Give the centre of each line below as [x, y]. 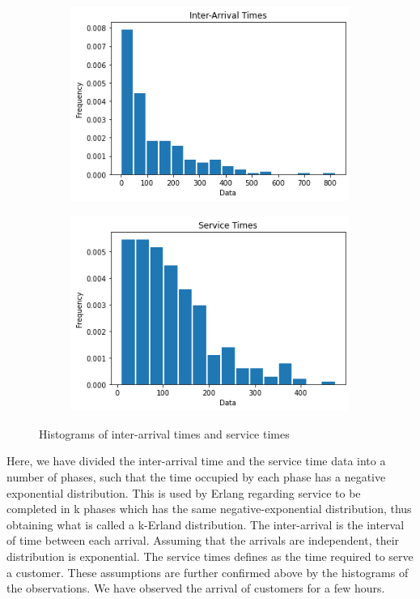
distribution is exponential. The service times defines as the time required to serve [210, 556]
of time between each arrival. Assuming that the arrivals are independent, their [203, 540]
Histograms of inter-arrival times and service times [164, 433]
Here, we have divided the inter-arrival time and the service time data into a [196, 461]
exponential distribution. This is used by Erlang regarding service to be [184, 492]
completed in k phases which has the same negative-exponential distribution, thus [209, 509]
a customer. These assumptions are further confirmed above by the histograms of [208, 572]
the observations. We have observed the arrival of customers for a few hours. [196, 588]
